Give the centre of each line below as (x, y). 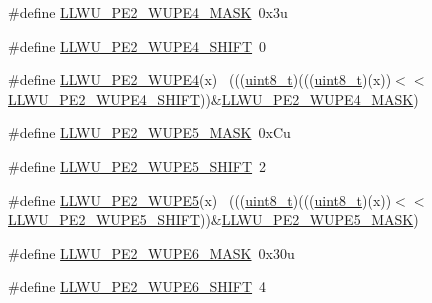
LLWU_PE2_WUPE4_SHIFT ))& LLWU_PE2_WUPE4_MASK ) (213, 98)
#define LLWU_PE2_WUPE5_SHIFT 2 (137, 165)
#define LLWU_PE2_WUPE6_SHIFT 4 (137, 286)
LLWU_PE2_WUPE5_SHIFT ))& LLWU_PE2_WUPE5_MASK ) (213, 219)
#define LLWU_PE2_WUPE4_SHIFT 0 (137, 45)
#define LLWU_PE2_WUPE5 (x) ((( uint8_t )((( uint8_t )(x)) (200, 199)
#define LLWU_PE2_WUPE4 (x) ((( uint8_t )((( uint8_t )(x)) (200, 79)
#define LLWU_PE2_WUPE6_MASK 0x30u (151, 252)
